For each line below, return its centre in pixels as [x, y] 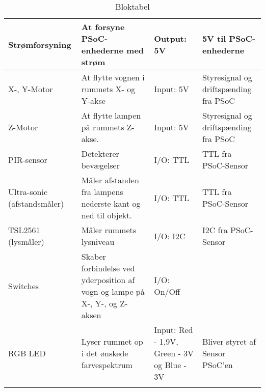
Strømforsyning [40, 44]
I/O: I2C [170, 236]
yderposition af [108, 280]
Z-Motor [23, 127]
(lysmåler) [26, 242]
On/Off [167, 291]
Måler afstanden [110, 180]
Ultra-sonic [28, 192]
